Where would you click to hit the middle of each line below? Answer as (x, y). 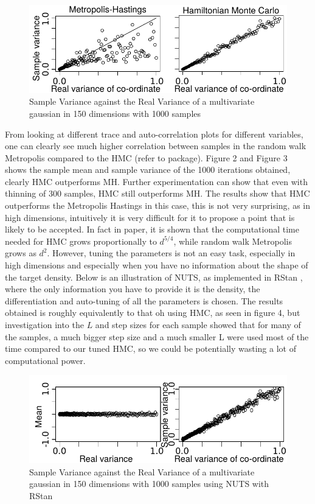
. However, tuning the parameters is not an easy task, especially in (171, 253)
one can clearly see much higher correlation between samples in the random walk (156, 146)
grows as (21, 253)
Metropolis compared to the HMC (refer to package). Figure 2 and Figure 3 (146, 157)
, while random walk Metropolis (233, 241)
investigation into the (44, 324)
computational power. (45, 360)
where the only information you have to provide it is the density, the (133, 289)
